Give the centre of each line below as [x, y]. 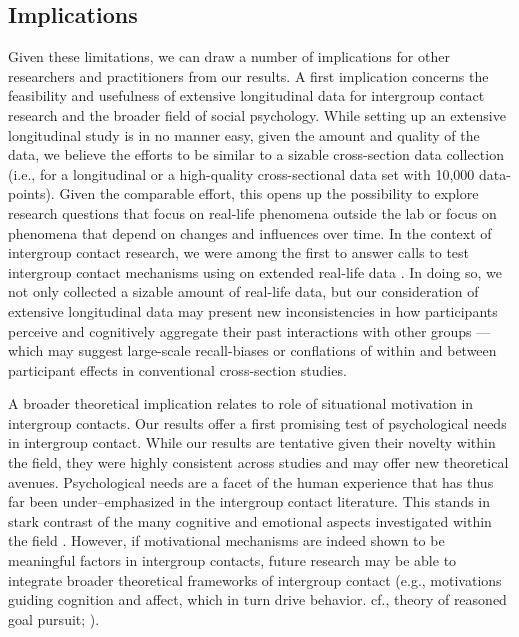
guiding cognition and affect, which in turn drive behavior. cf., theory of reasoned [257, 599]
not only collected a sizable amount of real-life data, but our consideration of [243, 291]
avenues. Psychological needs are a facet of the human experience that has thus [251, 481]
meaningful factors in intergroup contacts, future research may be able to [232, 560]
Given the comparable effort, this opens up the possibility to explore [269, 193]
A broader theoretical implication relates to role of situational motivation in [241, 403]
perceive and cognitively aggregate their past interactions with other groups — [249, 330]
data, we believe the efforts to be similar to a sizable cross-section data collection [256, 154]
